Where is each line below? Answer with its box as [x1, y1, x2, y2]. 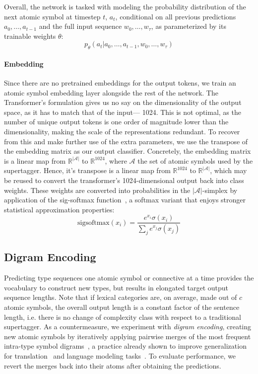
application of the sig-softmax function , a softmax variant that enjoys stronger [4, 194, 246, 205]
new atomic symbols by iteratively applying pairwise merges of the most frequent [4, 331, 251, 341]
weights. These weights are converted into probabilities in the [4, 185, 191, 195]
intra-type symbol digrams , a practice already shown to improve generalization [4, 341, 247, 351]
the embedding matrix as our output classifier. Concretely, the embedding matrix [4, 146, 251, 156]
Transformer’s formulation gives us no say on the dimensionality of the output [4, 97, 242, 107]
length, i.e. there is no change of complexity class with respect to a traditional [4, 311, 241, 322]
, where [105, 155, 127, 166]
